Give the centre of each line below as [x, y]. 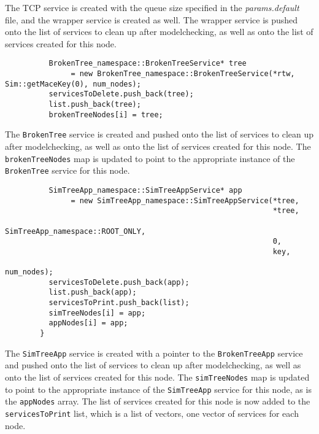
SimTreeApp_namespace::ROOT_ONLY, [75, 231]
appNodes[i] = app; [88, 323]
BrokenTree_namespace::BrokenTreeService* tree [148, 64]
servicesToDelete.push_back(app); [119, 282]
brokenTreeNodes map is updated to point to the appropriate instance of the [150, 158]
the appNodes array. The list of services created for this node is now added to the [158, 401]
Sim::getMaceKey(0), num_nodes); [73, 84]
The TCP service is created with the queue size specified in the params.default [152, 7]
